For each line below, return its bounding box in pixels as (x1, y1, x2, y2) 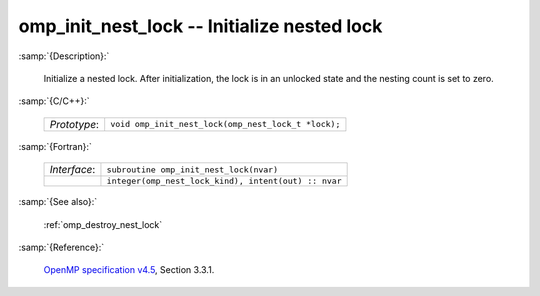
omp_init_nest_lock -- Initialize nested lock (18, 15, 383, 37)
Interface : (49, 163, 96, 177)
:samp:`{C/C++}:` (18, 95, 90, 107)
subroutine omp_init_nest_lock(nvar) (106, 164, 279, 175)
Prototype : (49, 117, 100, 131)
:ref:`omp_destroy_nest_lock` (43, 218, 163, 230)
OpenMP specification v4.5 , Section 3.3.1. (43, 264, 215, 276)
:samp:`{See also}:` (18, 196, 98, 208)
